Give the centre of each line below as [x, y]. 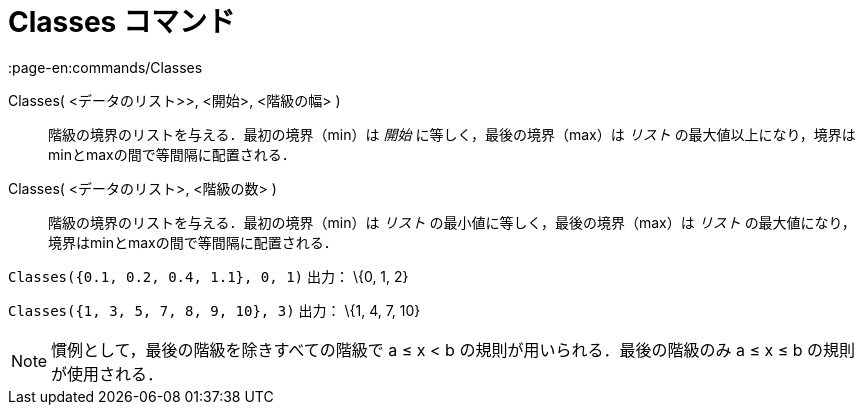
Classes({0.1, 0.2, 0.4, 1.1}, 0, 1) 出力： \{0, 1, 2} [208, 276]
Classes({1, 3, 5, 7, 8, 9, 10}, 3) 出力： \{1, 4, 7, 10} [214, 310]
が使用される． [107, 373]
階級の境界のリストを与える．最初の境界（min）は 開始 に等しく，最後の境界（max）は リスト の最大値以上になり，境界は [452, 134]
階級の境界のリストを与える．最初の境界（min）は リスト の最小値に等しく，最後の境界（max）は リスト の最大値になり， [452, 222]
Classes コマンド [121, 22]
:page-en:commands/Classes [105, 67]
